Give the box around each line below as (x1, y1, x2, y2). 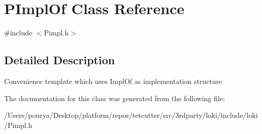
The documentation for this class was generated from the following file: (4, 93, 225, 103)
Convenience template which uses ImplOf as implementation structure (4, 75, 222, 86)
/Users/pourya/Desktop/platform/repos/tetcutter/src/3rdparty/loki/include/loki (4, 110, 258, 120)
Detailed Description (4, 52, 115, 68)
